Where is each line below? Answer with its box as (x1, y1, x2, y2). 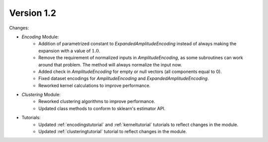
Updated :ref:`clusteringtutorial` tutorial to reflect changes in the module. (38, 129, 187, 135)
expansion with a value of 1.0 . (38, 48, 100, 54)
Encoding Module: (21, 34, 59, 40)
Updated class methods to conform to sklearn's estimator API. (38, 105, 166, 111)
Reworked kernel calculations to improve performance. (38, 82, 151, 88)
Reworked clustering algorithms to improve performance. (38, 98, 155, 104)
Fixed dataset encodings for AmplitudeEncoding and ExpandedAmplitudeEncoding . (38, 75, 209, 81)
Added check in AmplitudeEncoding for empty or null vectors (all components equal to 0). (38, 69, 222, 74)
